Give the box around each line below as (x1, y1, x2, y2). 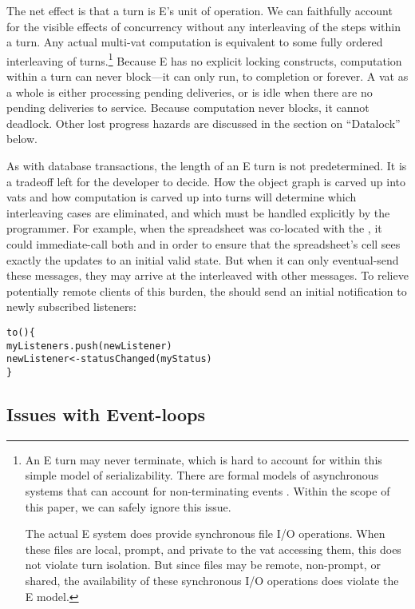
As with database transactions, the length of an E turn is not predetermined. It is (6, 157, 407, 173)
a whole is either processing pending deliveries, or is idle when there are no (6, 83, 373, 100)
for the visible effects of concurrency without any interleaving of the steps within (6, 18, 401, 34)
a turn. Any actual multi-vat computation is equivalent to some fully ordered (6, 34, 383, 50)
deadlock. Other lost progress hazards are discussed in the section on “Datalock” (6, 114, 401, 131)
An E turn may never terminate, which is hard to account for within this (25, 451, 382, 468)
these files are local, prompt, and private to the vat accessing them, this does (25, 540, 401, 557)
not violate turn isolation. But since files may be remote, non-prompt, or (25, 556, 381, 573)
